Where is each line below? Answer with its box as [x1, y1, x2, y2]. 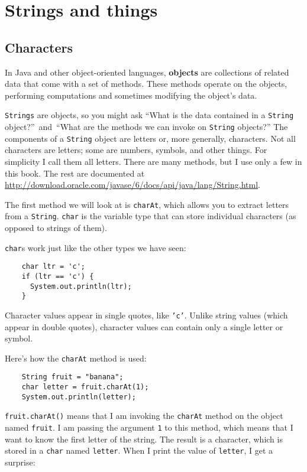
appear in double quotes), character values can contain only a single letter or [5, 320, 283, 333]
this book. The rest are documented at [5, 167, 145, 179]
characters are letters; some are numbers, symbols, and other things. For [5, 144, 267, 156]
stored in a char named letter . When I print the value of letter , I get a [5, 444, 273, 457]
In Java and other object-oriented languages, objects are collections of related [5, 66, 289, 78]
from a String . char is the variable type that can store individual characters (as [5, 210, 296, 222]
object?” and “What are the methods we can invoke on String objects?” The [5, 121, 288, 133]
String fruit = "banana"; [21, 373, 124, 382]
